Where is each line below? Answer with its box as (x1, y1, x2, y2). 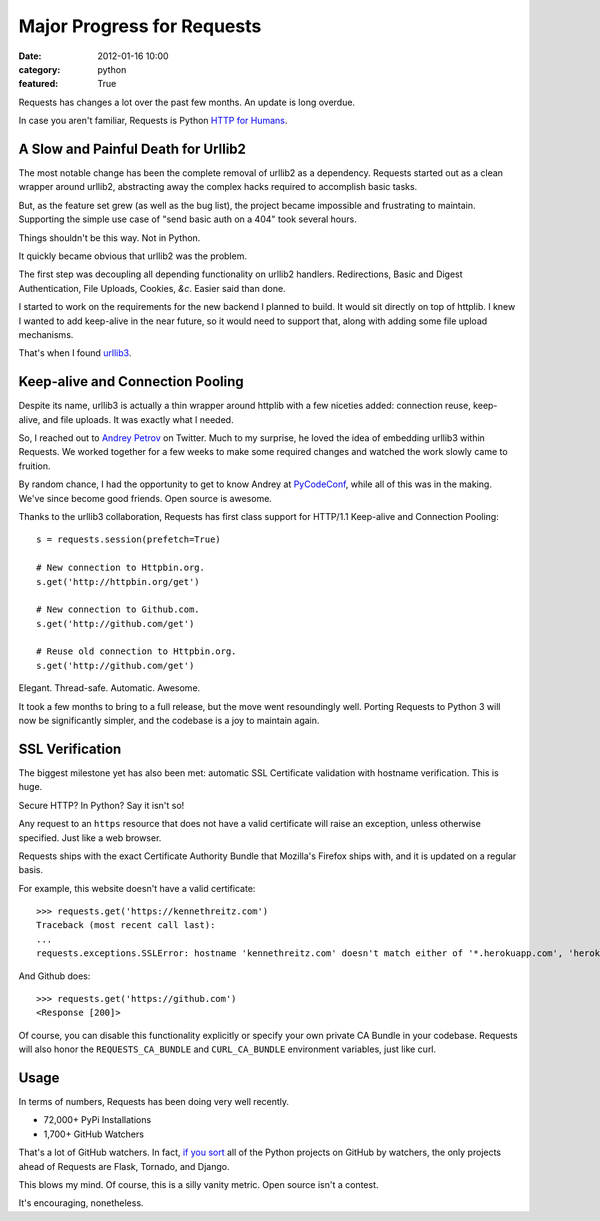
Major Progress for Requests (18, 15, 262, 37)
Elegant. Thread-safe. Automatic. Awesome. (18, 682, 201, 694)
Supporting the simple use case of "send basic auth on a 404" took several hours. (18, 213, 357, 225)
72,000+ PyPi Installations (43, 1114, 152, 1126)
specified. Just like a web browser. (18, 831, 162, 844)
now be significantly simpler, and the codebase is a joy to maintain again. (18, 715, 320, 727)
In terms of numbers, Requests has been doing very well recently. (18, 1096, 290, 1108)
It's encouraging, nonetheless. (18, 1197, 144, 1209)
